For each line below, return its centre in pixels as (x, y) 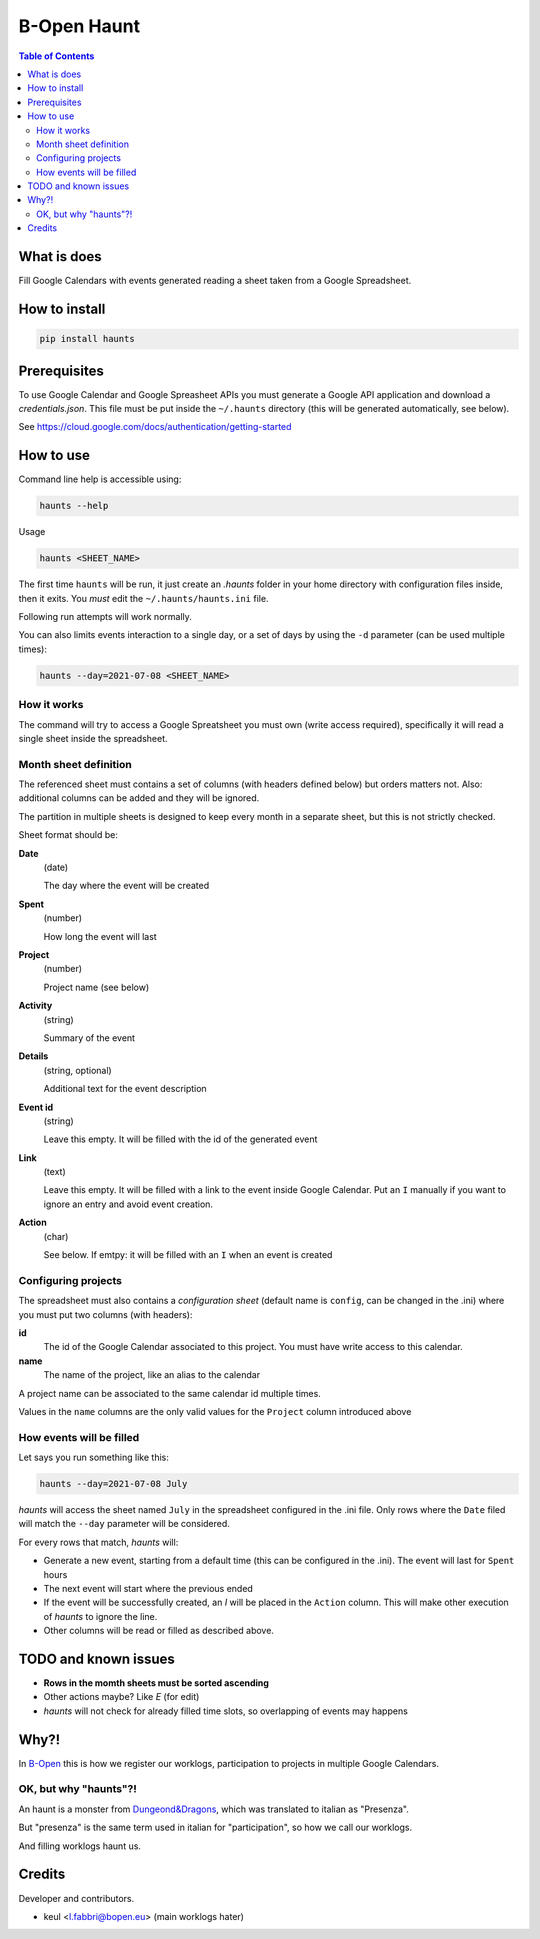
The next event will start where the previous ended (148, 1588)
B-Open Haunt (79, 26)
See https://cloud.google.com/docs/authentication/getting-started (155, 427)
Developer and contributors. (76, 1898)
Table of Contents (56, 56)
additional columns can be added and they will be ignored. (139, 798)
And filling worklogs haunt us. (80, 1846)
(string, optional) (77, 1070)
